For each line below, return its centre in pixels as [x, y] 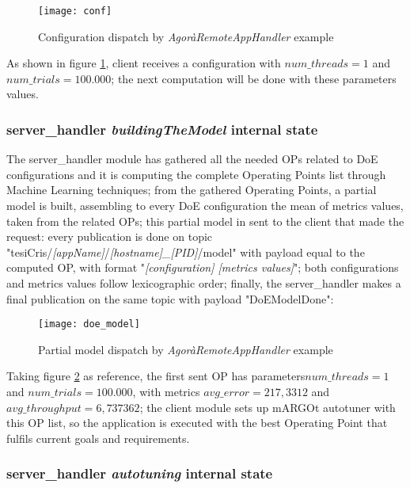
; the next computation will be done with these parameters [254, 78]
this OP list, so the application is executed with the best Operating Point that [197, 423]
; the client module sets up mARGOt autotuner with [268, 407]
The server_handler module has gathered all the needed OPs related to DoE [192, 159]
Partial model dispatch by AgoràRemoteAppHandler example [186, 349]
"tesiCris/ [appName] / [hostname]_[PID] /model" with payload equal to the [186, 252]
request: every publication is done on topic [110, 236]
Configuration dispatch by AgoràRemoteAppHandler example [186, 36]
